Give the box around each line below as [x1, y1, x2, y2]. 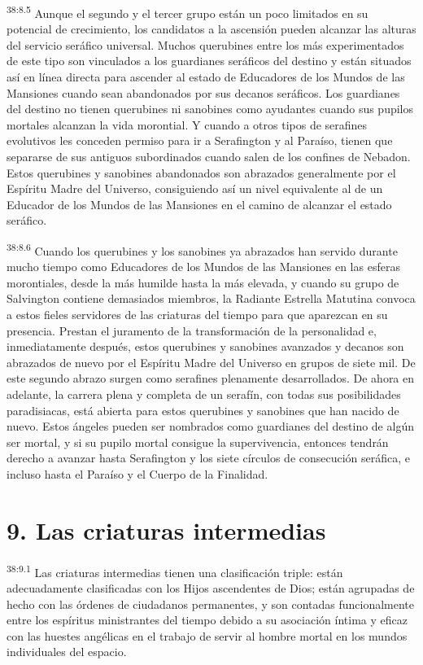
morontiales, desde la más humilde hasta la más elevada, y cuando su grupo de [7, 273, 399, 291]
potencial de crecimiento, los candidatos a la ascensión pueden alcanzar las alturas [7, 20, 416, 37]
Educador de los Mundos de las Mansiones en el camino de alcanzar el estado [7, 195, 392, 212]
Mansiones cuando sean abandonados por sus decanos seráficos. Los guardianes [7, 84, 400, 101]
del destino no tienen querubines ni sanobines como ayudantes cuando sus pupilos [7, 100, 414, 117]
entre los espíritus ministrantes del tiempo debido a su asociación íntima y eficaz [7, 611, 408, 628]
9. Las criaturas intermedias [7, 513, 326, 546]
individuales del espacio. [7, 643, 127, 660]
